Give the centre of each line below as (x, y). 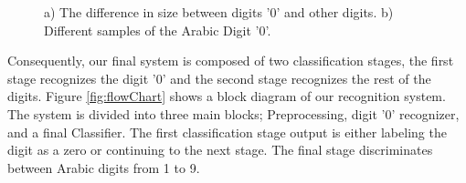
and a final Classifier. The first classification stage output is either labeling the (227, 132)
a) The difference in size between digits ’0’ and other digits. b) (219, 12)
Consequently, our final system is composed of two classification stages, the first (231, 61)
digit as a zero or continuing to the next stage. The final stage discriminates (220, 150)
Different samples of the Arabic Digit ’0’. (158, 30)
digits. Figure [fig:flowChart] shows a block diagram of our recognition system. (227, 96)
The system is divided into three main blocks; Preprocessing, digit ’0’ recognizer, (233, 113)
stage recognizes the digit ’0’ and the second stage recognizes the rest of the (219, 78)
